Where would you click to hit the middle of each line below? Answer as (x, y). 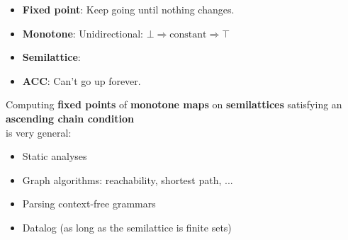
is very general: (39, 132)
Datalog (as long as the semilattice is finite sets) (127, 227)
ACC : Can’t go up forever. (82, 80)
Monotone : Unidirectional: (83, 33)
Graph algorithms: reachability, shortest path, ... (128, 179)
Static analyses (55, 156)
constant (188, 34)
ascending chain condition (70, 118)
